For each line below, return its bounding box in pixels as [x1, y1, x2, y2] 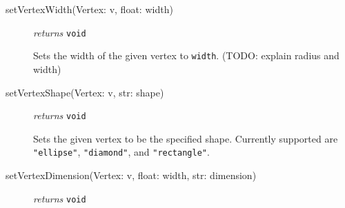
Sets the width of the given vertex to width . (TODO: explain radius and [33, 48, 339, 63]
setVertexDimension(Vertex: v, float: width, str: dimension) [6, 168, 257, 182]
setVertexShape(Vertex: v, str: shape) [6, 85, 164, 99]
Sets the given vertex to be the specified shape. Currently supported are [33, 131, 338, 145]
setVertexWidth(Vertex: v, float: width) [6, 2, 173, 16]
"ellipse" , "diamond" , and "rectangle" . [33, 145, 210, 159]
